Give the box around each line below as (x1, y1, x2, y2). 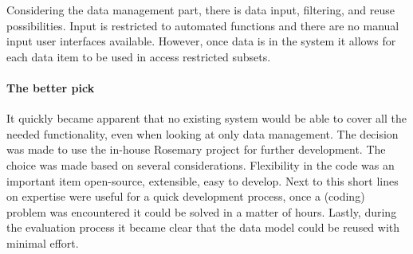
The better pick (6, 79, 95, 96)
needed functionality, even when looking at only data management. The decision (6, 125, 399, 142)
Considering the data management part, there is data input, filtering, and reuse (6, 2, 395, 18)
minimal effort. (6, 234, 79, 251)
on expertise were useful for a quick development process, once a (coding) (6, 188, 365, 205)
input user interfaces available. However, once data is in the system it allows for (6, 33, 396, 49)
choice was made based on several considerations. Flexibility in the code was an (6, 156, 395, 173)
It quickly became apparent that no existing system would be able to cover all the (6, 110, 407, 127)
